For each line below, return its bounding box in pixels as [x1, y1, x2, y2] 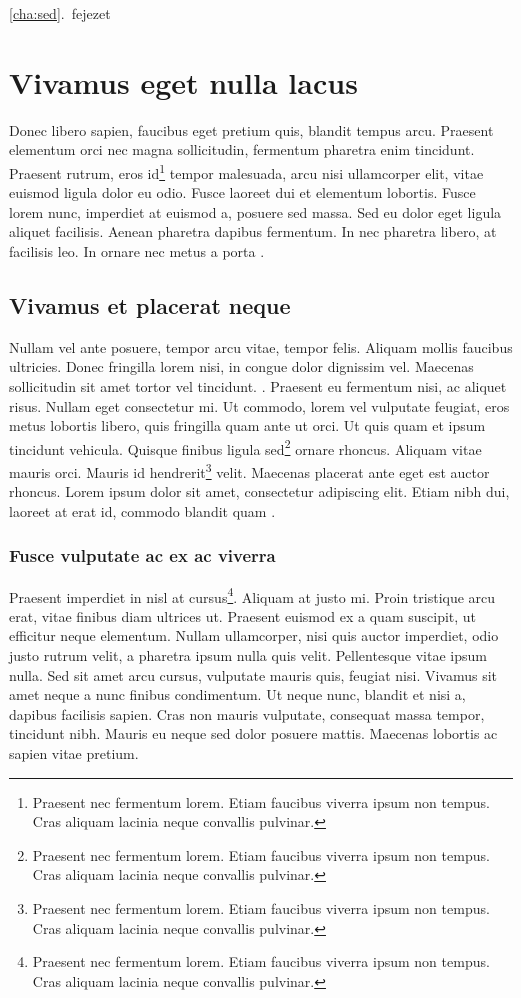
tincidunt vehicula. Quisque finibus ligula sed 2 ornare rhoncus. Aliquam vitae [9, 435, 482, 459]
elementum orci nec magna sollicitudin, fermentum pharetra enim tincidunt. [9, 139, 475, 160]
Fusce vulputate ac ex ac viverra [9, 543, 276, 568]
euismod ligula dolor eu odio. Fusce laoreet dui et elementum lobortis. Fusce [9, 182, 476, 203]
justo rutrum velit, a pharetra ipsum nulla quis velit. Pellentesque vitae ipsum [9, 645, 487, 666]
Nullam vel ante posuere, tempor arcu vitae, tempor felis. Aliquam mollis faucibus [9, 336, 513, 357]
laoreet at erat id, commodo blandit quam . [9, 500, 276, 521]
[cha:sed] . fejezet [9, 3, 111, 23]
